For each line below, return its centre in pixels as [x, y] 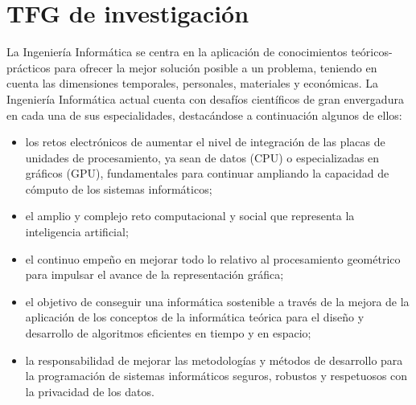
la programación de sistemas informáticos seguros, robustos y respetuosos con [216, 376]
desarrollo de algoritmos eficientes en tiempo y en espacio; [168, 333]
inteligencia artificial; [77, 232]
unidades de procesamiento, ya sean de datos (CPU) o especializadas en [202, 157]
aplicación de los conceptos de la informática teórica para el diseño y [195, 317]
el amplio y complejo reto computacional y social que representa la [190, 216]
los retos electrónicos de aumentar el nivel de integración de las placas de [205, 142]
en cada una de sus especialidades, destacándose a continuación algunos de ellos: [204, 115]
